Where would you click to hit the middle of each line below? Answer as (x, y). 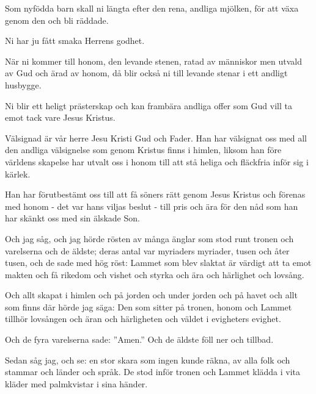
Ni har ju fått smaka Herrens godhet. (75, 41)
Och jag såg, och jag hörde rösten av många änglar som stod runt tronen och (149, 238)
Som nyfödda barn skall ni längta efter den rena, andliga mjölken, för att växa (152, 8)
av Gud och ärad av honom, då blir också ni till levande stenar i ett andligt (146, 73)
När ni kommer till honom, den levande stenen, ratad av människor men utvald (154, 61)
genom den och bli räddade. (57, 20)
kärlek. (18, 174)
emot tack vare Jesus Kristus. (60, 117)
